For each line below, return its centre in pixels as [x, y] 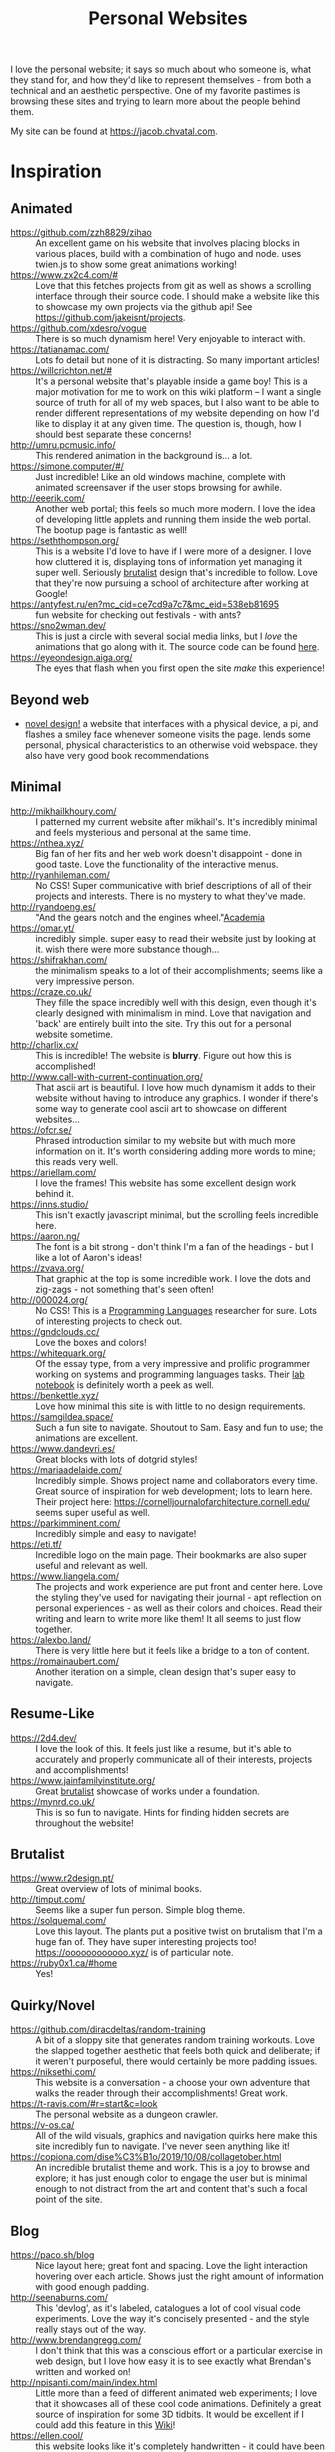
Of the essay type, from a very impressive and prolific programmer [173, 1363]
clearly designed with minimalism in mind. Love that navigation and [173, 1013]
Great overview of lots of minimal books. [118, 1889]
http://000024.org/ [49, 1299]
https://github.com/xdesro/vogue [78, 328]
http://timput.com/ [48, 1899]
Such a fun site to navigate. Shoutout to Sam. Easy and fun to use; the [179, 1427]
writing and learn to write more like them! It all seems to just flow [168, 1618]
